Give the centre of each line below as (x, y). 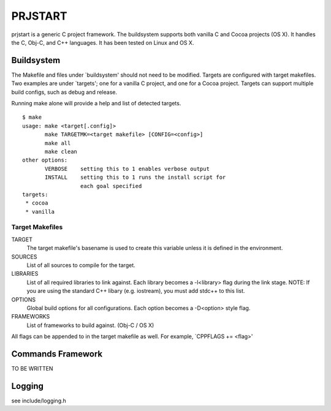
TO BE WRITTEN (32, 369)
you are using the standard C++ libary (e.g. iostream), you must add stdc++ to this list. (136, 291)
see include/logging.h (39, 401)
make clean (61, 151)
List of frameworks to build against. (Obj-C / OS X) (90, 325)
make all (58, 143)
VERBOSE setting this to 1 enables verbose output (127, 169)
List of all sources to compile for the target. (81, 265)
